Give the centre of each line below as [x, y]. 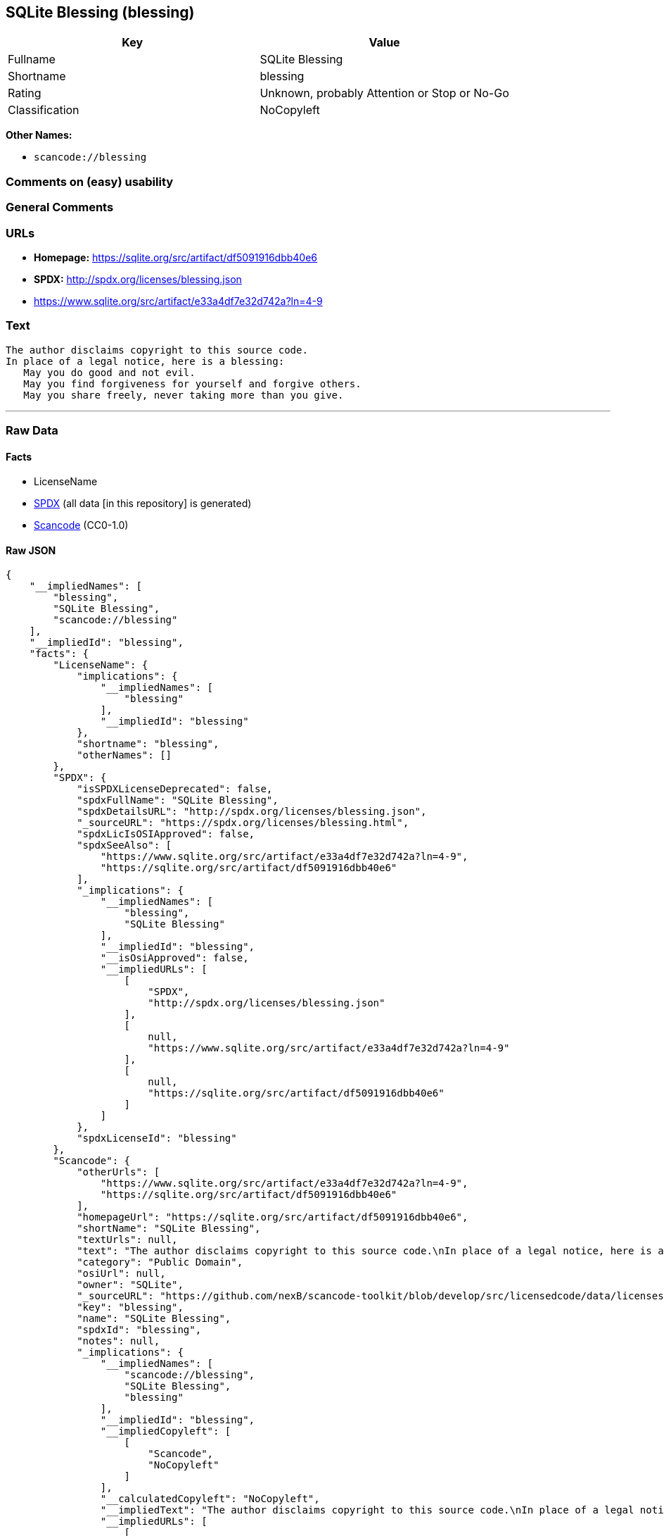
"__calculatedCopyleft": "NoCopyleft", [210, 1499]
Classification [44, 110]
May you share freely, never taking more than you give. [184, 395]
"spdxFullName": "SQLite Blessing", [178, 800]
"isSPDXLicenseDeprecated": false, [175, 789]
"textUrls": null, [127, 1240]
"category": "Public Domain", [160, 1262]
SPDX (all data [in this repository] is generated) [143, 504]
